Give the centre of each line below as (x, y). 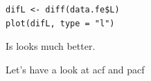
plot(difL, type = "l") (60, 23)
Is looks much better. (51, 46)
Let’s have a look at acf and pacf (75, 69)
